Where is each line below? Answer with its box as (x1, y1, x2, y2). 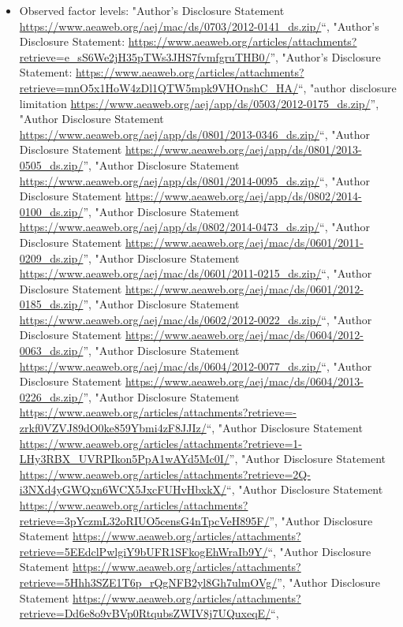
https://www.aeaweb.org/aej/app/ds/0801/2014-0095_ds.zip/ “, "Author (19, 172, 371, 188)
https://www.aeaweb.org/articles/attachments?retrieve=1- (19, 435, 302, 451)
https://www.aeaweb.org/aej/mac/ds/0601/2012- (125, 280, 364, 297)
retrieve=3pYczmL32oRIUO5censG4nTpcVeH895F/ (19, 512, 270, 528)
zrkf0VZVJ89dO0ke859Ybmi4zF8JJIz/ (19, 420, 207, 436)
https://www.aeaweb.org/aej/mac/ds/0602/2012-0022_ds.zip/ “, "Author (19, 311, 372, 327)
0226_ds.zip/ (19, 388, 84, 405)
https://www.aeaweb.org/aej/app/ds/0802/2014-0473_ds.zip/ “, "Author (19, 218, 371, 235)
